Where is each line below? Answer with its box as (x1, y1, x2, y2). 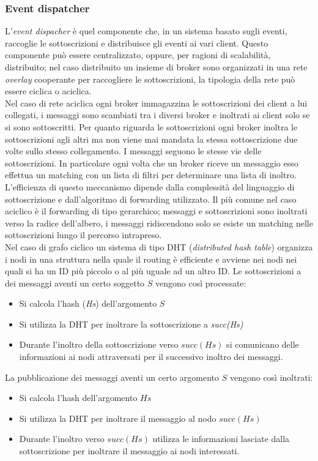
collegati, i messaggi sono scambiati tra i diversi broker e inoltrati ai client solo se (5, 108, 310, 121)
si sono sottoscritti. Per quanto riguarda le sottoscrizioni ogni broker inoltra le (5, 120, 298, 133)
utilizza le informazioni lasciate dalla (152, 432, 290, 445)
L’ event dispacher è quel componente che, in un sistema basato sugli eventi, (5, 24, 287, 37)
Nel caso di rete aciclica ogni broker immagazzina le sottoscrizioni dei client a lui (5, 96, 308, 109)
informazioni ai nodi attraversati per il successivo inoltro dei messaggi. (19, 350, 283, 363)
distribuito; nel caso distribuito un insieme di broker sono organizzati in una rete (5, 61, 308, 73)
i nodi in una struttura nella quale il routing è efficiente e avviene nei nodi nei (5, 252, 297, 265)
